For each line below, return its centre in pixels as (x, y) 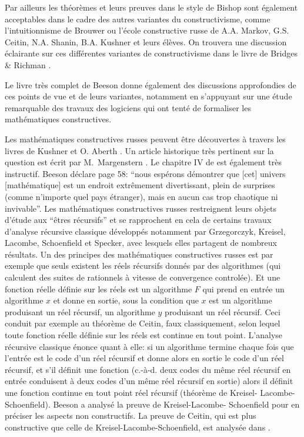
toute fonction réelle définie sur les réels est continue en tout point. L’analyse (144, 335)
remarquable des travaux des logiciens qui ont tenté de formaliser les (128, 107)
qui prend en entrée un (243, 288)
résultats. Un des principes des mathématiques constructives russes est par (139, 254)
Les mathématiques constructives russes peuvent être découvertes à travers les (145, 139)
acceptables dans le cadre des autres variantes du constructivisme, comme (138, 19)
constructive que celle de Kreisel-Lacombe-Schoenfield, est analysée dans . (138, 427)
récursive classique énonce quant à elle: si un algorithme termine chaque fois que (149, 346)
